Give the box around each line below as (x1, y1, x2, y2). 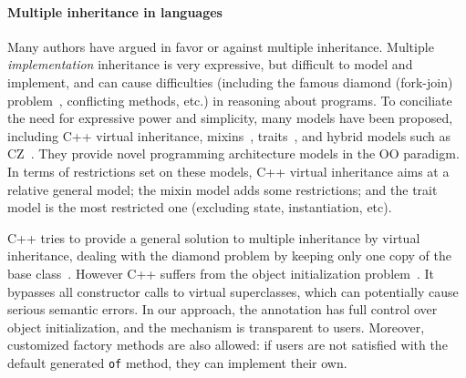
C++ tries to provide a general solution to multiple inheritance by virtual (7, 228, 420, 247)
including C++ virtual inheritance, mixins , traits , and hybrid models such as (7, 126, 450, 145)
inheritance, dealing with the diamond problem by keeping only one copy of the (7, 246, 452, 265)
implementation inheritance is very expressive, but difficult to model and (7, 55, 413, 74)
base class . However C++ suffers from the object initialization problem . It (7, 263, 434, 282)
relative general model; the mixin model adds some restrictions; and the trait (7, 179, 438, 199)
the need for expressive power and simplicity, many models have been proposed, (7, 108, 453, 128)
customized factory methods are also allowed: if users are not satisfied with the (7, 335, 448, 354)
